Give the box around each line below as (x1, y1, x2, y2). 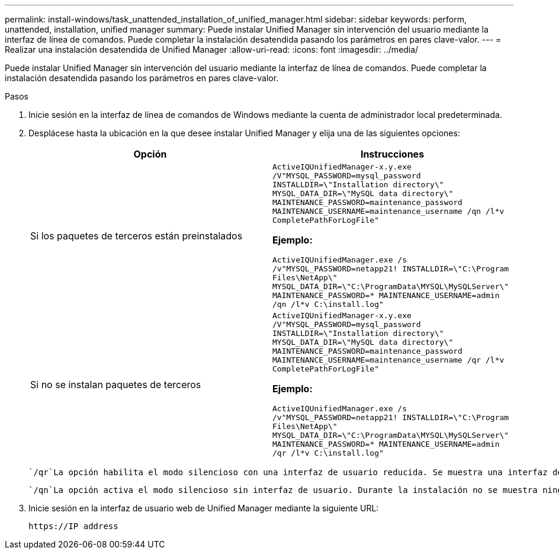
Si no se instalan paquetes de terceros (30, 378, 201, 390)
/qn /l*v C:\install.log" (272, 300, 384, 309)
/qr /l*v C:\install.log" (272, 449, 384, 457)
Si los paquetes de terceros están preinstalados (30, 229, 243, 242)
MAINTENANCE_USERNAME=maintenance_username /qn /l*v (272, 207, 505, 216)
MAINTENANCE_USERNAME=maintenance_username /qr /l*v (272, 356, 505, 364)
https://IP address (28, 521, 118, 531)
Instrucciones (360, 148, 425, 160)
